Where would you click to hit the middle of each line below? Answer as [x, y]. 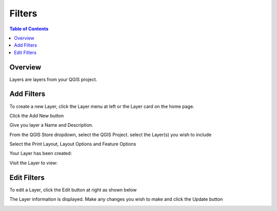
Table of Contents [29, 29]
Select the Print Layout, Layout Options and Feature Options [73, 144]
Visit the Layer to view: [34, 163]
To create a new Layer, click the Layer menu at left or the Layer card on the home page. [102, 106]
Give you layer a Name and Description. [51, 125]
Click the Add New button [37, 116]
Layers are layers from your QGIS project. [53, 79]
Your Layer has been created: [41, 154]
